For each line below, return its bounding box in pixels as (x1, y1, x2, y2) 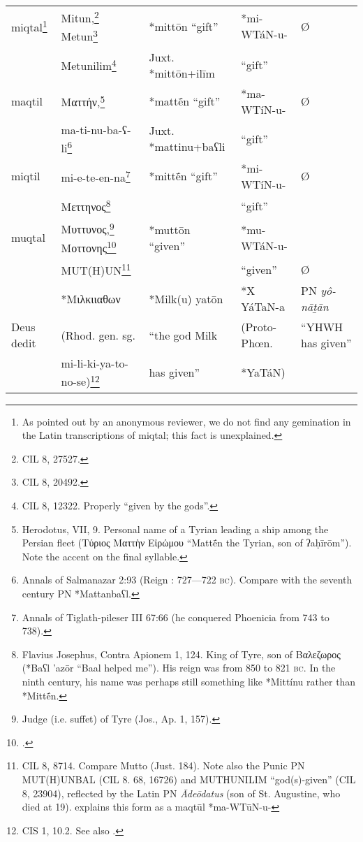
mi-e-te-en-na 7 (61, 166, 131, 186)
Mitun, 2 (61, 8, 99, 27)
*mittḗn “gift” (149, 168, 218, 184)
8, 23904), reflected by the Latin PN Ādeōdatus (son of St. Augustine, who (22, 785, 341, 800)
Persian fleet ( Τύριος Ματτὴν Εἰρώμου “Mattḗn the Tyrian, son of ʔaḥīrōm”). (22, 535, 352, 550)
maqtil (11, 93, 43, 110)
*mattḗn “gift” (149, 93, 221, 110)
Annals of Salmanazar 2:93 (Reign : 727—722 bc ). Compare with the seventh (22, 572, 353, 587)
